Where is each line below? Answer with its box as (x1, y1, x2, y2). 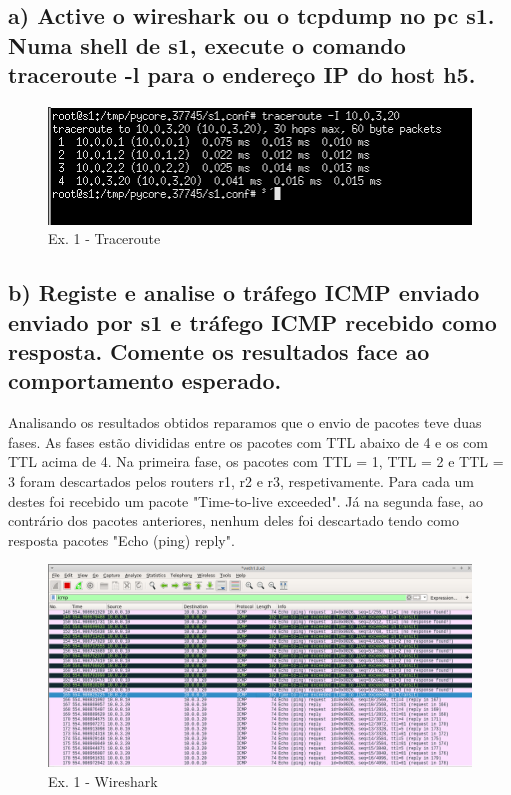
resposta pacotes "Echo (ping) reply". (8, 529, 235, 550)
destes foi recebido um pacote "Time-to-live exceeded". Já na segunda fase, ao (8, 490, 483, 511)
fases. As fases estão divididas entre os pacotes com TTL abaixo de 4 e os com (8, 431, 488, 452)
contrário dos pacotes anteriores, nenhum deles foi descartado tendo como (8, 510, 459, 531)
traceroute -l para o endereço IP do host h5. (8, 59, 476, 90)
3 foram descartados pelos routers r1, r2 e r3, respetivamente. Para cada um (8, 471, 475, 492)
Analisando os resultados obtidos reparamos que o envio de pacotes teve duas (8, 412, 482, 433)
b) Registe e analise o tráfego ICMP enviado (8, 277, 480, 308)
